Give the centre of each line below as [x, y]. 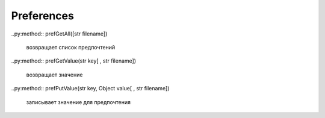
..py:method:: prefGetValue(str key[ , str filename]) [74, 61]
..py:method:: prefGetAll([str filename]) [59, 34]
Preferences [43, 16]
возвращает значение [54, 75]
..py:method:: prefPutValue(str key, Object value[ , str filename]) [90, 88]
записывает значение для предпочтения [79, 102]
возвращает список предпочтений [71, 47]
